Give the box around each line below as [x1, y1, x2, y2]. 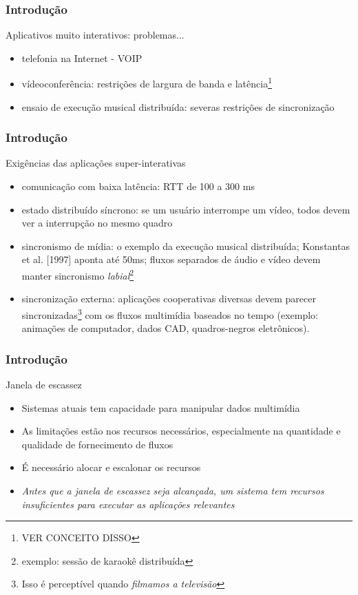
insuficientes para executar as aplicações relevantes [21, 497, 235, 511]
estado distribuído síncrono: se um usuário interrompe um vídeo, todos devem [21, 202, 350, 216]
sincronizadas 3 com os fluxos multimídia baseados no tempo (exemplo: [21, 305, 319, 322]
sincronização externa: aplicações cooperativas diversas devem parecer [21, 291, 316, 306]
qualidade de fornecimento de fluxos [21, 437, 173, 451]
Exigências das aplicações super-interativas [6, 156, 186, 170]
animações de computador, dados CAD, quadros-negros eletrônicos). [21, 321, 310, 335]
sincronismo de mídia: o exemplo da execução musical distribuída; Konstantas [21, 238, 350, 253]
